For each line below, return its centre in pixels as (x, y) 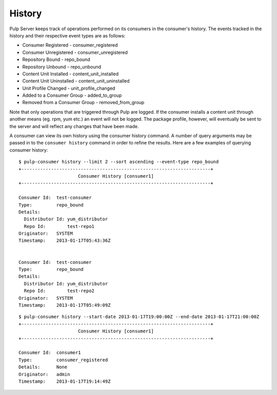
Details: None (43, 367)
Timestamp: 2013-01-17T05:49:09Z (65, 305)
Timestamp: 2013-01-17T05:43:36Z (65, 241)
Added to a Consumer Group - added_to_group (72, 95)
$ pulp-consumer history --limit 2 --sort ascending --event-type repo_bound (119, 162)
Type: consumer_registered (63, 360)
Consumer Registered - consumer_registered (70, 45)
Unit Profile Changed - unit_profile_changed (69, 88)
